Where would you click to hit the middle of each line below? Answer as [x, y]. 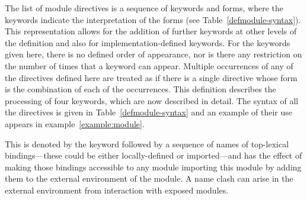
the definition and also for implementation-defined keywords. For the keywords [148, 42]
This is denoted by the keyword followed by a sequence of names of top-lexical [147, 143]
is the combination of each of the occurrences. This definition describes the [140, 89]
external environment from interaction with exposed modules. [117, 190]
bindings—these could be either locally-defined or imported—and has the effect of [153, 155]
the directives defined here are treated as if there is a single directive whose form [151, 77]
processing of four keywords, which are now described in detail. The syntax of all [152, 100]
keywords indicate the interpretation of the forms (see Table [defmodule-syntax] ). [153, 19]
